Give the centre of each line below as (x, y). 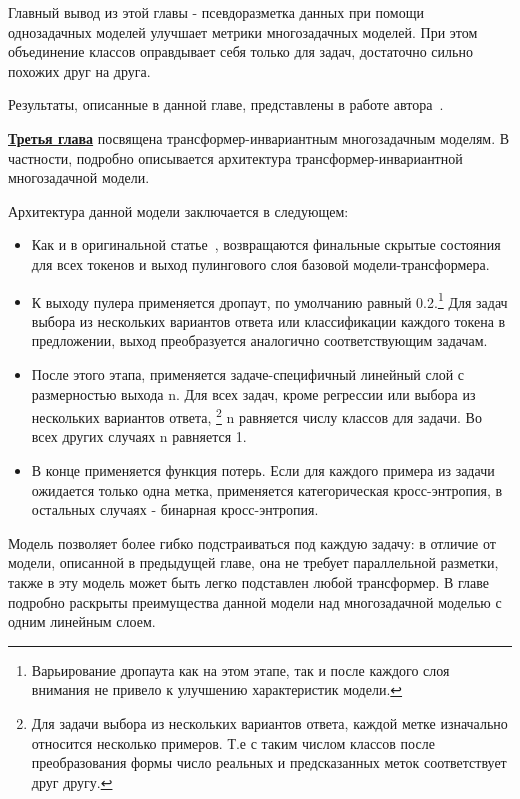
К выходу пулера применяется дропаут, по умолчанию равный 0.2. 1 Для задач (269, 300)
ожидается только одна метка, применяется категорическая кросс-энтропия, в (267, 489)
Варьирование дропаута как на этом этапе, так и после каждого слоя (240, 669)
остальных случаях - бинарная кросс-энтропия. (175, 509)
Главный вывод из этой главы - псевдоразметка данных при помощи (216, 12)
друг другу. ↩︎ (72, 781)
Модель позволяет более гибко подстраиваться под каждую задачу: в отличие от (252, 542)
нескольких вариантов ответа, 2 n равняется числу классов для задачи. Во (256, 415)
